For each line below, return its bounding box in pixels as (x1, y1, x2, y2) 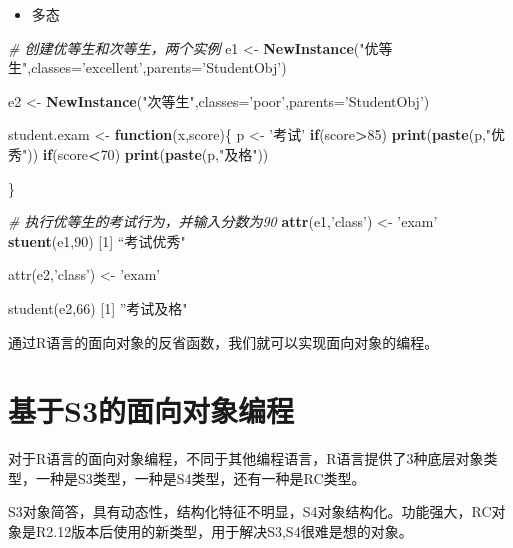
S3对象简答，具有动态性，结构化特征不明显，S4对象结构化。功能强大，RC (8, 501, 492, 522)
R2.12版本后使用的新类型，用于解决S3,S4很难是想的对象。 (35, 521, 413, 542)
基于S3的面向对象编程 (8, 390, 294, 431)
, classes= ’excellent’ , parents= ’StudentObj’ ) (27, 57, 287, 78)
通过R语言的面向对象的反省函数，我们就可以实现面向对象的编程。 (8, 331, 439, 352)
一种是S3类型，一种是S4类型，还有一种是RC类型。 (35, 467, 366, 488)
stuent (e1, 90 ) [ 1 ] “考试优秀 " (8, 230, 186, 251)
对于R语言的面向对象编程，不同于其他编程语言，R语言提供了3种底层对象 (8, 448, 484, 469)
